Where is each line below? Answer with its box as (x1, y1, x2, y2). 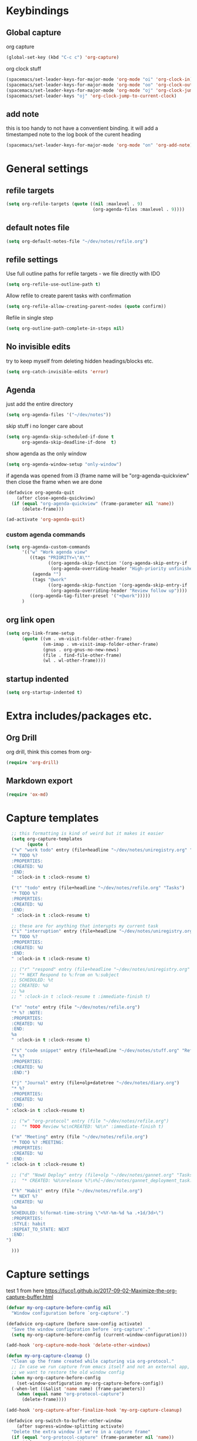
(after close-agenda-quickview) (16, 495, 96, 501)
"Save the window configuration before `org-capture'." (11, 1326, 151, 1332)
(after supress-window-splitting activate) (16, 1423, 125, 1429)
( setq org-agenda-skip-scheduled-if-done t (6, 434, 114, 440)
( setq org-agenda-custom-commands (6, 544, 91, 550)
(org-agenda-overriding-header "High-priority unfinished (50, 566, 195, 572)
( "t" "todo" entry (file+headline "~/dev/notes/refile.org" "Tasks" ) (11, 885, 185, 891)
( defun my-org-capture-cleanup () (6, 1353, 91, 1359)
